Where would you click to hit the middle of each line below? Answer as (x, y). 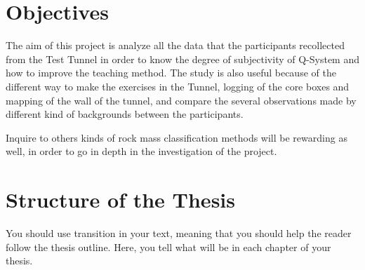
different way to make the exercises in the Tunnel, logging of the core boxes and (178, 86)
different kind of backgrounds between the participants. (125, 114)
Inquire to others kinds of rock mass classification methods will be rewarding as (177, 137)
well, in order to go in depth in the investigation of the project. (141, 151)
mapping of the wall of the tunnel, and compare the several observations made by (181, 100)
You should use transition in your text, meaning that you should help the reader (179, 233)
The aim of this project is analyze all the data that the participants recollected (175, 45)
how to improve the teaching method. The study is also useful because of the (171, 73)
